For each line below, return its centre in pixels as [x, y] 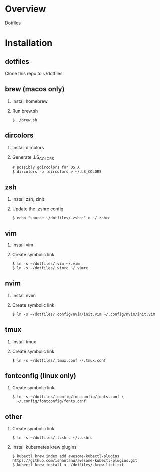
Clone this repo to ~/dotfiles [34, 73]
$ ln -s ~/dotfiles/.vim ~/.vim [46, 264]
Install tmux [24, 342]
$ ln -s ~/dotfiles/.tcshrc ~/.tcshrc [52, 438]
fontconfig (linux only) [40, 376]
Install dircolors [28, 147]
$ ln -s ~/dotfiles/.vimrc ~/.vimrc [50, 268]
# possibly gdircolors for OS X [46, 167]
